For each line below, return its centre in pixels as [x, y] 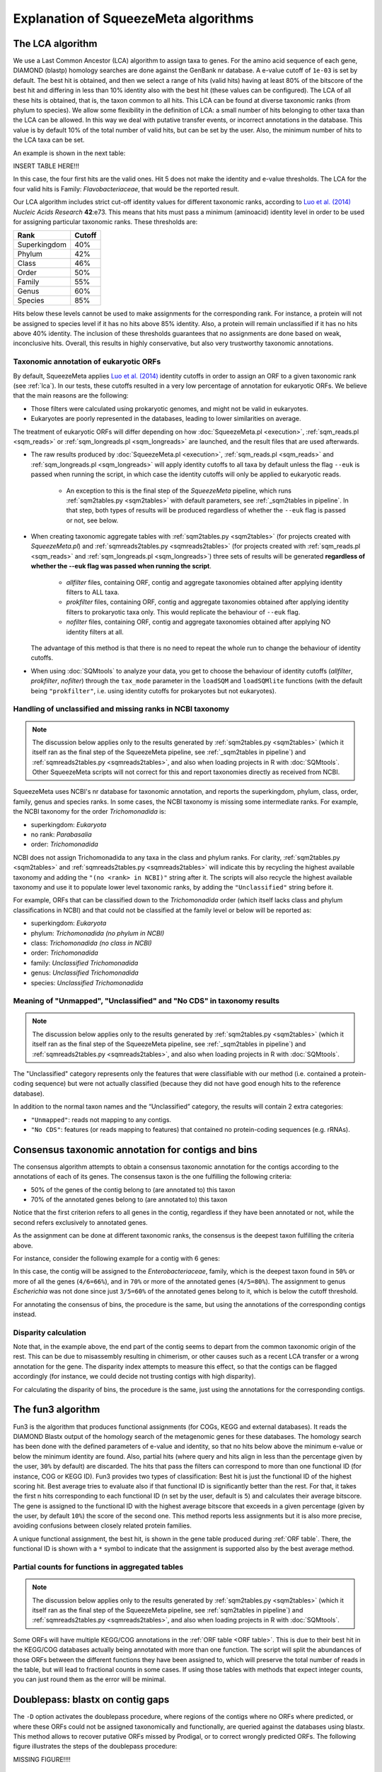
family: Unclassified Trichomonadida [85, 963]
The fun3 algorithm [57, 1409]
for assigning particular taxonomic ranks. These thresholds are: [105, 221]
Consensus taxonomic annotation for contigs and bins [135, 1149]
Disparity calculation [50, 1333]
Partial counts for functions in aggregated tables [98, 1567]
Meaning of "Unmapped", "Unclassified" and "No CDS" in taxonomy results [146, 1001]
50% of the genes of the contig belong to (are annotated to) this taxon [133, 1189]
